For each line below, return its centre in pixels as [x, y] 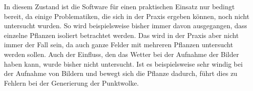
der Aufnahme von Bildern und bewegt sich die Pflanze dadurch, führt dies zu [121, 73]
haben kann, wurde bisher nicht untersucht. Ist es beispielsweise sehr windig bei [123, 64]
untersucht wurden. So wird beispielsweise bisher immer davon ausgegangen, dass [126, 26]
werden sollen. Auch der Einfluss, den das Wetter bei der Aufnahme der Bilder [122, 54]
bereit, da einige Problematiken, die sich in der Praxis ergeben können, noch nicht [127, 16]
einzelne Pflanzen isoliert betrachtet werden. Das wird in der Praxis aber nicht [121, 35]
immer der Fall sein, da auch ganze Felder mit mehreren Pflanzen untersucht [119, 45]
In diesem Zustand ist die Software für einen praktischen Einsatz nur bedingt [119, 6]
